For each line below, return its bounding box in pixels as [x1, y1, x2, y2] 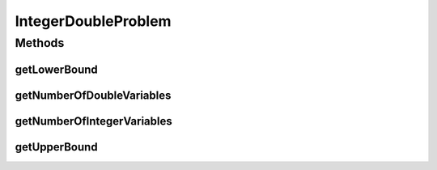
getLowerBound [15, 62, 99, 76]
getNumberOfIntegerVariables [15, 114, 173, 128]
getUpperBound [15, 140, 98, 154]
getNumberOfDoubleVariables [15, 88, 172, 102]
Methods [15, 36, 65, 50]
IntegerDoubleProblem [15, 12, 172, 30]
